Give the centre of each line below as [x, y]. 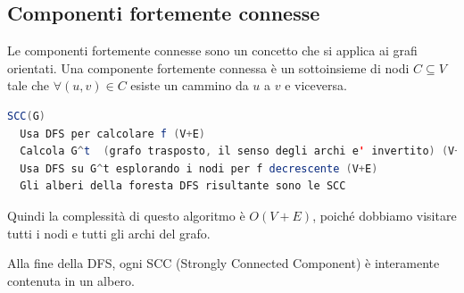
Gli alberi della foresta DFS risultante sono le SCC [183, 186]
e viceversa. [316, 85]
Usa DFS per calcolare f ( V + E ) [113, 134]
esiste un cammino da [190, 85]
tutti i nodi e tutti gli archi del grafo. [109, 233]
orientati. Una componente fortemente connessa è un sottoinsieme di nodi [208, 67]
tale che [29, 85]
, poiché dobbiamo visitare [385, 215]
